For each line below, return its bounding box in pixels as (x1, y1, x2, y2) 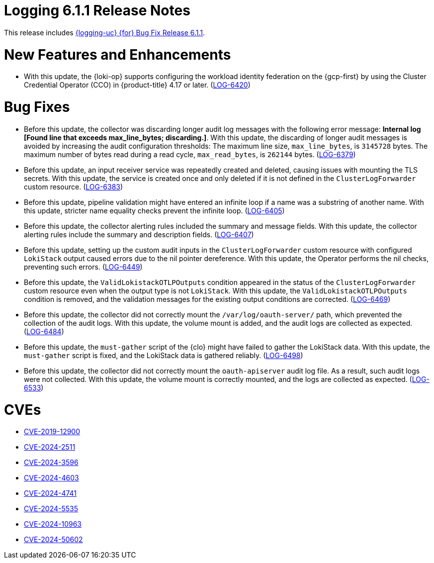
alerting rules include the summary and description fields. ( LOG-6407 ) (24, 230, 254, 239)
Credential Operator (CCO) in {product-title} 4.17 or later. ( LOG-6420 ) (24, 81, 251, 90)
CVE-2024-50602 (24, 535, 83, 544)
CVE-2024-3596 (24, 458, 79, 467)
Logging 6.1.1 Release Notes (4, 2, 190, 19)
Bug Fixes (4, 98, 70, 115)
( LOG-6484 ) (24, 327, 64, 336)
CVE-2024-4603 (24, 473, 79, 482)
